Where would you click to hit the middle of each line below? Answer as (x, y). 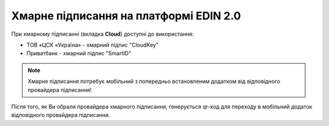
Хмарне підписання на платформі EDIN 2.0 (126, 16)
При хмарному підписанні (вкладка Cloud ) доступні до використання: (103, 34)
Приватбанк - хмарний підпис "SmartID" (79, 53)
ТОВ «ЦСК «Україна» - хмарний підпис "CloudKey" (92, 45)
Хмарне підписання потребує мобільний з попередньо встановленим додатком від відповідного (154, 81)
